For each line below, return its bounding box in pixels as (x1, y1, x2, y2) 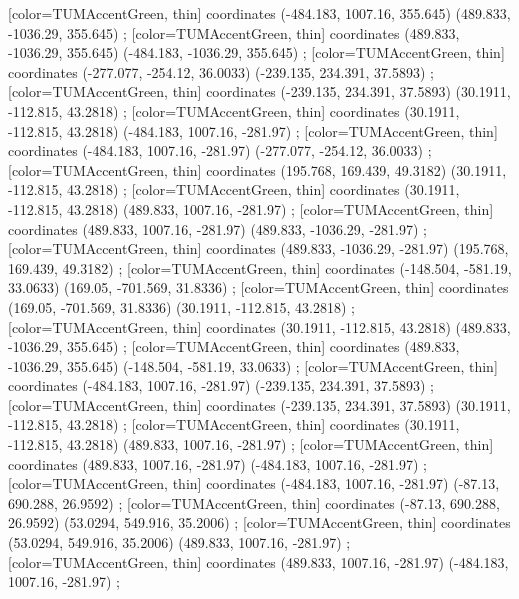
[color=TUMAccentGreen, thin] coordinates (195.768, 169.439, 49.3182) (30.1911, (8, 159, 507, 180)
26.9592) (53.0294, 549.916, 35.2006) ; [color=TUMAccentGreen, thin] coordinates (8, 512, 511, 533)
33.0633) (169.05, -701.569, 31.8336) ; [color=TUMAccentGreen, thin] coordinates (8, 277, 509, 298)
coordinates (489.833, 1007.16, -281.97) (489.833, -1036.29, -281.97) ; (8, 218, 427, 239)
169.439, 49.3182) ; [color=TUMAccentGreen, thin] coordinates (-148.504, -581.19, (8, 257, 512, 278)
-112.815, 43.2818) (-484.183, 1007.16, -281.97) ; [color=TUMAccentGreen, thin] (8, 120, 498, 141)
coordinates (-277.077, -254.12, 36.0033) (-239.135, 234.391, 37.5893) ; (8, 61, 434, 82)
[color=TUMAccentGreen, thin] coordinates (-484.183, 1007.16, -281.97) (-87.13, (8, 473, 500, 494)
